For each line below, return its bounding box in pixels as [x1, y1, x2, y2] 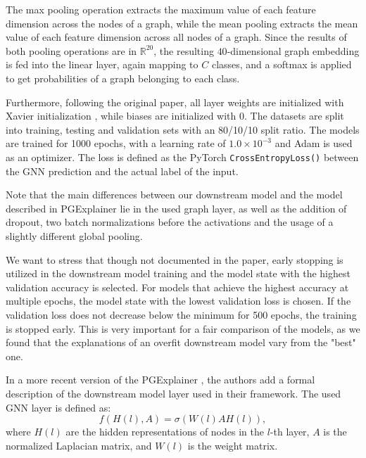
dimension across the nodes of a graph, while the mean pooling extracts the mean [6, 15, 358, 30]
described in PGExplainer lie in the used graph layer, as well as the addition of [6, 201, 347, 215]
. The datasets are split [244, 108, 344, 123]
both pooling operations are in [6, 43, 137, 58]
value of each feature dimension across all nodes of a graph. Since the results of [6, 30, 347, 44]
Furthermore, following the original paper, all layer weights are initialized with [6, 94, 344, 109]
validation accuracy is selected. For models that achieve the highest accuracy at [6, 279, 349, 294]
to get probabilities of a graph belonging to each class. [6, 70, 240, 85]
